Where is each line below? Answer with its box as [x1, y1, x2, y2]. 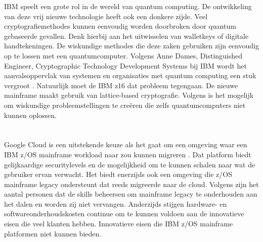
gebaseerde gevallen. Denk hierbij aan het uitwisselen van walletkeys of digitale [4, 30, 249, 41]
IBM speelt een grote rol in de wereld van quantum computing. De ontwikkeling [4, 1, 252, 11]
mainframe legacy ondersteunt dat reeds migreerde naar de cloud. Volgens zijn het [4, 178, 259, 189]
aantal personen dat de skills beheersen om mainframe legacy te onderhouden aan [4, 189, 257, 199]
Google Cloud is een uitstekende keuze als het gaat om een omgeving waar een [4, 139, 247, 150]
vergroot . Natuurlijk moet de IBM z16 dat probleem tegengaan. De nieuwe [4, 80, 238, 90]
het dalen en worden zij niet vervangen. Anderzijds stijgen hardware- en [4, 198, 227, 209]
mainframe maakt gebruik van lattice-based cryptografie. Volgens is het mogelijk [4, 90, 254, 100]
